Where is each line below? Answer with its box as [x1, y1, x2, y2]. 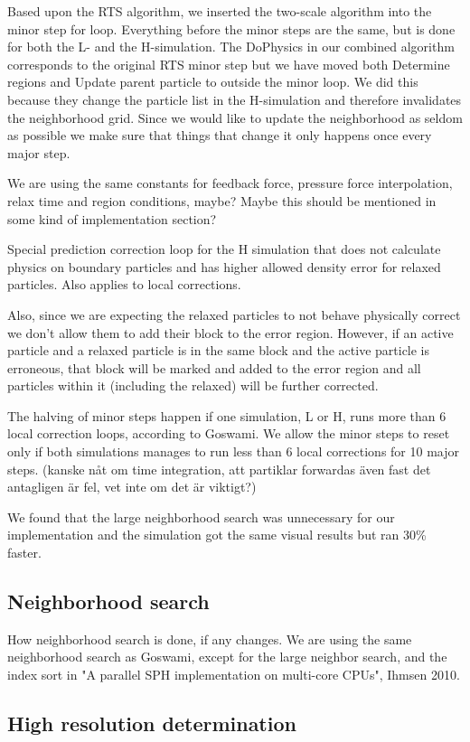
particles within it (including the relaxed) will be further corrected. [7, 376, 379, 395]
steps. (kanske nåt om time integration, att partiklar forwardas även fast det [7, 459, 431, 478]
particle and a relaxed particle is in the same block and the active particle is [7, 341, 430, 360]
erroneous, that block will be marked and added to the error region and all [7, 358, 421, 377]
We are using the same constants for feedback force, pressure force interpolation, [7, 174, 453, 193]
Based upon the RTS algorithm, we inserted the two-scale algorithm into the [7, 2, 432, 20]
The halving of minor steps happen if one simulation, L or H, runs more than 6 [7, 406, 446, 425]
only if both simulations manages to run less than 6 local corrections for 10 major [7, 442, 459, 461]
